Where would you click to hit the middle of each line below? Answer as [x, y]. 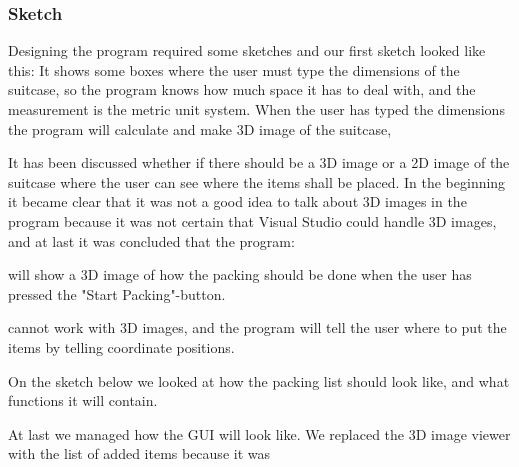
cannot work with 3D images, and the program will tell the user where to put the [257, 327]
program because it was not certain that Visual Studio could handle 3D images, [252, 220]
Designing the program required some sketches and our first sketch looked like [247, 50]
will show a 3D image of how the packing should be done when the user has [240, 274]
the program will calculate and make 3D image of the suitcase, [200, 128]
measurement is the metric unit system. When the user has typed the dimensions [256, 109]
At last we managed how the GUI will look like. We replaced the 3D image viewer [259, 433]
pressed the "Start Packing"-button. [117, 293]
